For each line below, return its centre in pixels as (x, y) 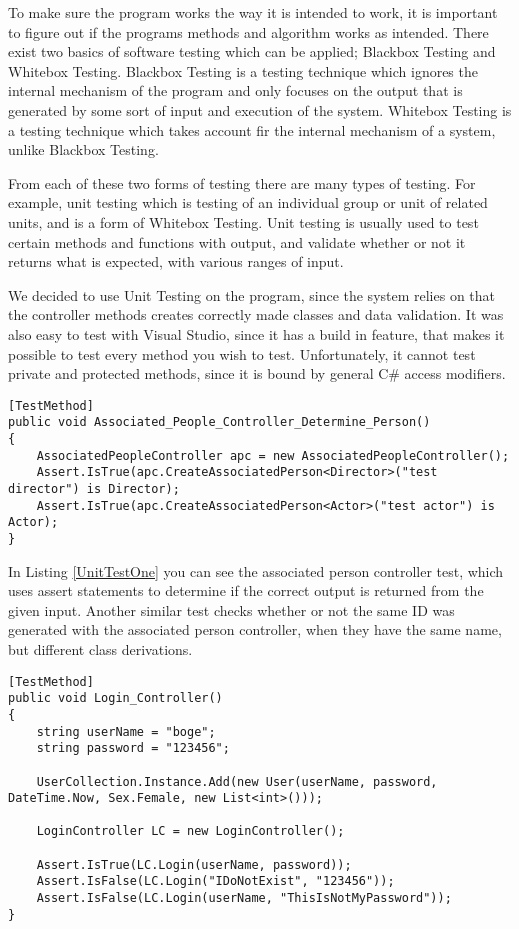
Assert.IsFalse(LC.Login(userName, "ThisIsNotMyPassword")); (244, 898)
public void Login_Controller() (115, 698)
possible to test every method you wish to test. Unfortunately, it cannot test (242, 353)
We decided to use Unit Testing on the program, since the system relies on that (252, 294)
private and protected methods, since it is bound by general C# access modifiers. (257, 373)
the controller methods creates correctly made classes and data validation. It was (256, 314)
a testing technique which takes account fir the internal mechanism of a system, (252, 129)
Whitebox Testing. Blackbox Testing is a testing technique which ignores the (243, 70)
